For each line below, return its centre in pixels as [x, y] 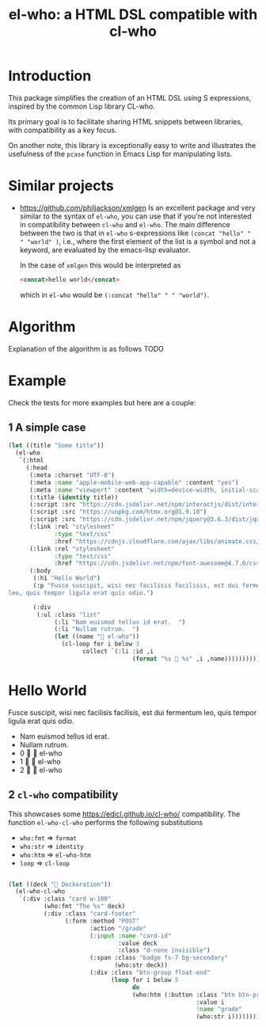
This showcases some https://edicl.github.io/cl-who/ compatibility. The [124, 814]
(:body [40, 571]
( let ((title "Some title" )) [56, 446]
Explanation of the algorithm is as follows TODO [86, 348]
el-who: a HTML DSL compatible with [133, 15]
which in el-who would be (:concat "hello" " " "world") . [114, 295]
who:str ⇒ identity [52, 846]
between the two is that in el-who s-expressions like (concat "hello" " [135, 233]
